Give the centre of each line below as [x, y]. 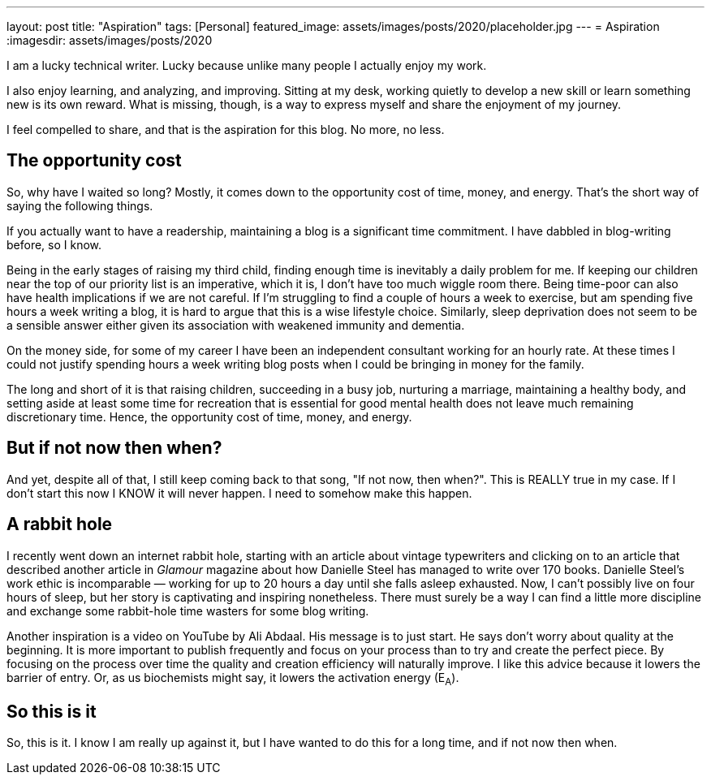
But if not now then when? [114, 448]
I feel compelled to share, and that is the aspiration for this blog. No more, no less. [226, 129]
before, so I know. [54, 244]
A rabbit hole [60, 524]
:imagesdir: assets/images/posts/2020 [110, 40]
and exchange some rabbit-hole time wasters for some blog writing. [188, 611]
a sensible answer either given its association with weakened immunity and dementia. [236, 325]
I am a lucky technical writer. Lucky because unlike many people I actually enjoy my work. [247, 65]
